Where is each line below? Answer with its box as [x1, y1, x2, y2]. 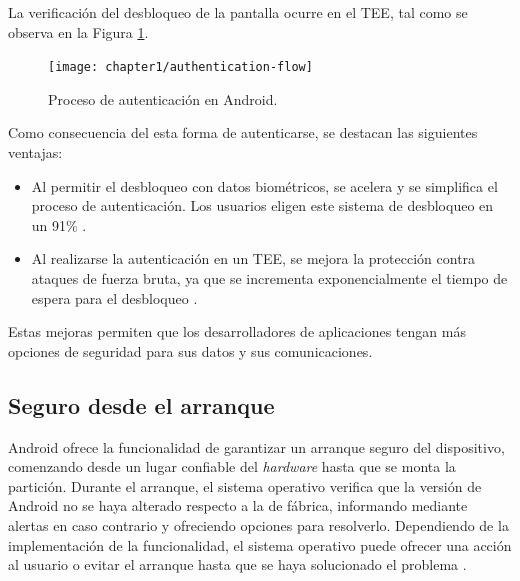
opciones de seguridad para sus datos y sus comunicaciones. [8, 340, 373, 361]
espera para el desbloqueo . [31, 287, 198, 308]
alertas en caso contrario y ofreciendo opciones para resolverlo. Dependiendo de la [8, 514, 509, 535]
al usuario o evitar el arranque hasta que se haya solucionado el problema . [8, 554, 467, 575]
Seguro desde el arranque [8, 389, 275, 420]
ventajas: [8, 142, 63, 163]
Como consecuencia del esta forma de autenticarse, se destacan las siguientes [8, 122, 478, 143]
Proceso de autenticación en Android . [48, 88, 278, 109]
